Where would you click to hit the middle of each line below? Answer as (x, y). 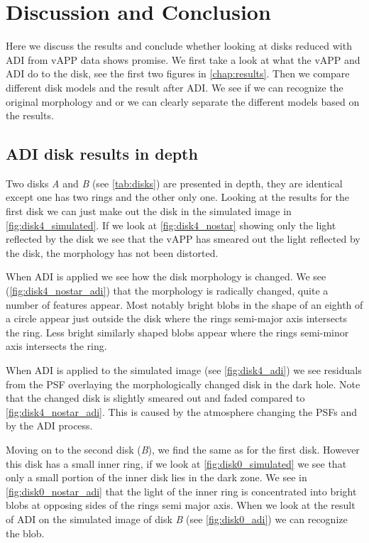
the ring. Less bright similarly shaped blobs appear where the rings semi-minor (177, 332)
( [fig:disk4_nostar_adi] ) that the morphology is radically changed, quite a (167, 291)
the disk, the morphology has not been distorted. (112, 252)
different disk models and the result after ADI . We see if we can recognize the (175, 87)
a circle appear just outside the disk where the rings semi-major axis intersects (177, 318)
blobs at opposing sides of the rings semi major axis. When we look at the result (181, 505)
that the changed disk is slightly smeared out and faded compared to (155, 398)
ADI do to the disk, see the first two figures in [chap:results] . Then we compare (178, 73)
